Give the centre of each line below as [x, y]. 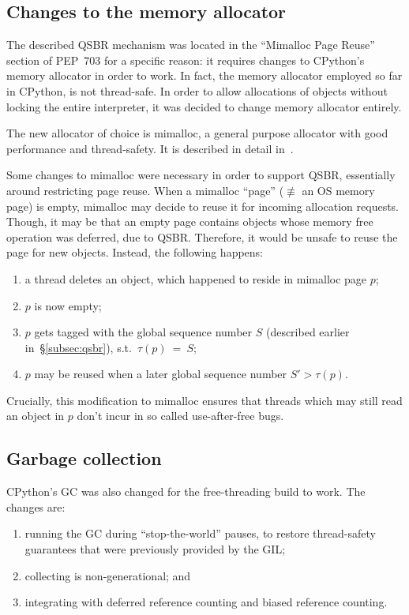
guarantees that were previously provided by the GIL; [155, 549]
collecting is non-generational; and [108, 575]
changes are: [36, 506]
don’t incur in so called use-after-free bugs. [180, 416]
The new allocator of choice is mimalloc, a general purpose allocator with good [197, 133]
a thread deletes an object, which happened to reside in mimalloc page [196, 278]
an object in [36, 416]
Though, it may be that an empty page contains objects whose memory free [190, 221]
